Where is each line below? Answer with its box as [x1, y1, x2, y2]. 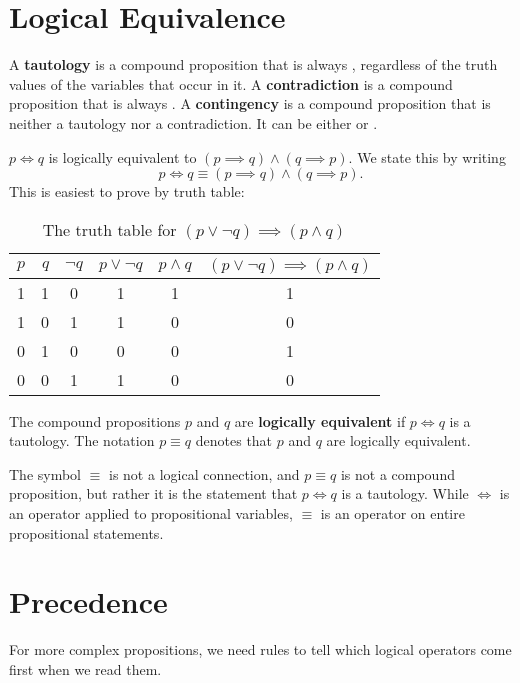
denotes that [195, 430, 273, 451]
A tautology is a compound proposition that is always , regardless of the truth [9, 54, 498, 75]
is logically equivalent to [48, 146, 197, 167]
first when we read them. [9, 658, 162, 679]
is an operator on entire [320, 503, 465, 524]
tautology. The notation [9, 430, 155, 451]
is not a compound [340, 463, 455, 484]
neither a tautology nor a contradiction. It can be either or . [9, 112, 378, 133]
